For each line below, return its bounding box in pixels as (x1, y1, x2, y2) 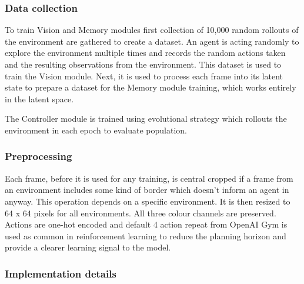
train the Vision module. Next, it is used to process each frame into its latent (5, 69, 283, 82)
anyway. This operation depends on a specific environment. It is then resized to (5, 195, 290, 207)
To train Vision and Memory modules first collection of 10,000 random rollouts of (5, 24, 299, 36)
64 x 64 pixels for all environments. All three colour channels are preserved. (5, 206, 276, 219)
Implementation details (5, 266, 116, 280)
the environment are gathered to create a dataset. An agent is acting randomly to (5, 35, 299, 47)
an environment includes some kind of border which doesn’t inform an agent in (5, 183, 289, 196)
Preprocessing (5, 149, 72, 163)
